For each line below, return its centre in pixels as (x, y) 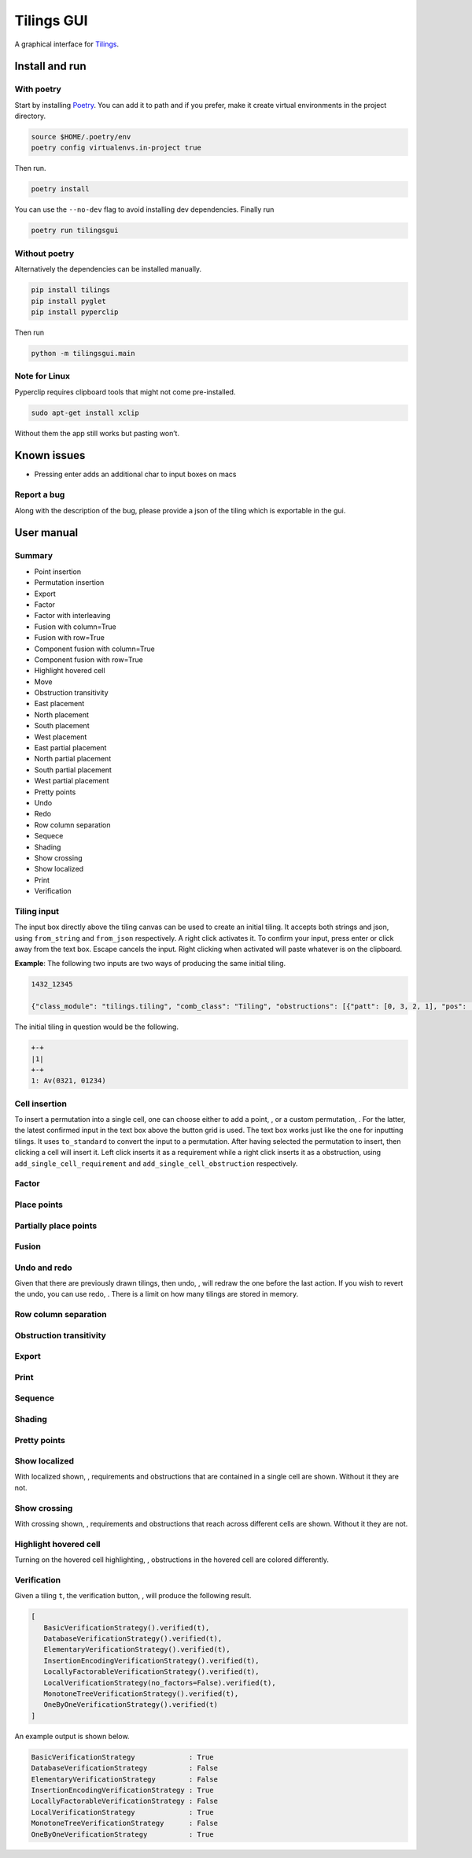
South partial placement (73, 770)
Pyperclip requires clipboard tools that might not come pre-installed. (125, 392)
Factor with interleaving (72, 616)
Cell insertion (41, 1104)
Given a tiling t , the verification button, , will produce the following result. (133, 1596)
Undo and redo (43, 1268)
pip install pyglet (68, 301)
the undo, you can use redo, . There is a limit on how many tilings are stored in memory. (157, 1294)
